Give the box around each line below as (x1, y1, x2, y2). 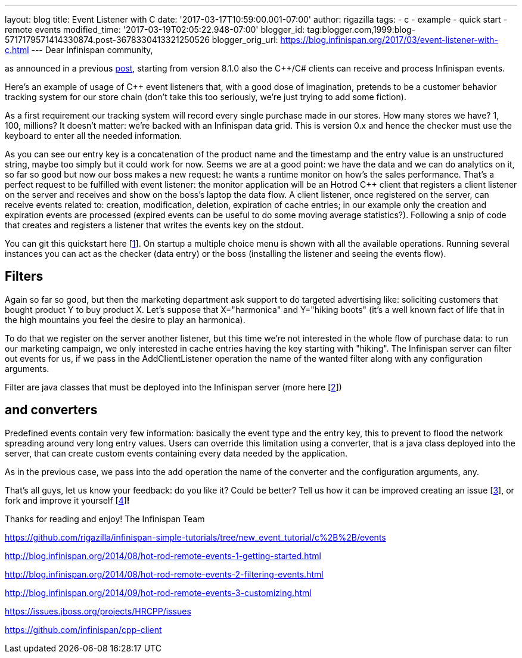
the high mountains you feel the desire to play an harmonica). (5, 314, 246, 325)
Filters (5, 269, 44, 284)
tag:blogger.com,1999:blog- (307, 24, 416, 35)
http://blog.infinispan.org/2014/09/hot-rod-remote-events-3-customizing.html (5, 587, 312, 598)
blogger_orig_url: (212, 35, 278, 45)
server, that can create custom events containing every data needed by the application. (5, 448, 347, 458)
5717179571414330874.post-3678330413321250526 (5, 35, 210, 45)
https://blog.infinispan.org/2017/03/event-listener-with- (280, 35, 498, 45)
